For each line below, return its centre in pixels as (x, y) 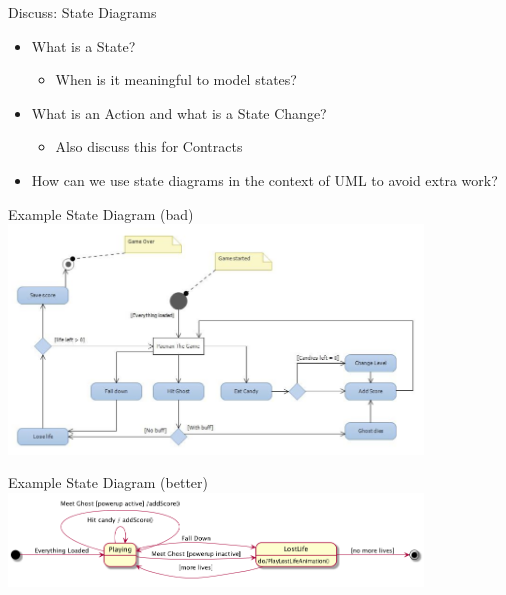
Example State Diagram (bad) (101, 213)
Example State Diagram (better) (108, 482)
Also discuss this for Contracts (149, 146)
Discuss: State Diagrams (82, 12)
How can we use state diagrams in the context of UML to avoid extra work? (264, 179)
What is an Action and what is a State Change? (179, 112)
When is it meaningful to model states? (176, 79)
